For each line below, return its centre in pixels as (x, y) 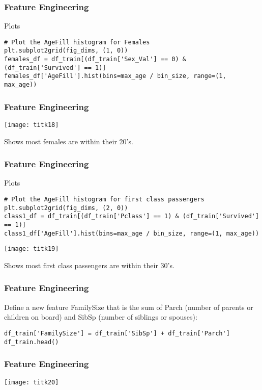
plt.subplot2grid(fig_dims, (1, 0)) (66, 51)
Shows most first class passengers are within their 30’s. (89, 265)
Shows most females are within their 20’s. (69, 141)
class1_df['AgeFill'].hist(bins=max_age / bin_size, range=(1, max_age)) (132, 233)
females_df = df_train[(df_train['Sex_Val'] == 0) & (95, 59)
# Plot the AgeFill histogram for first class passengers (104, 200)
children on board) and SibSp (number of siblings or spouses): (101, 317)
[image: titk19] (32, 249)
